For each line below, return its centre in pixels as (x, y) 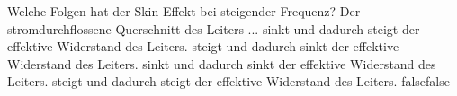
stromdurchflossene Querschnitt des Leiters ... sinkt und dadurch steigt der (214, 28)
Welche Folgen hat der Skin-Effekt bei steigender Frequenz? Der (184, 11)
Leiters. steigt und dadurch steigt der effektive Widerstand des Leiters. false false (228, 81)
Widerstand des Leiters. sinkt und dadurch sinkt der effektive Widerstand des (222, 63)
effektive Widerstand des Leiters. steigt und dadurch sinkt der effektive (203, 46)
